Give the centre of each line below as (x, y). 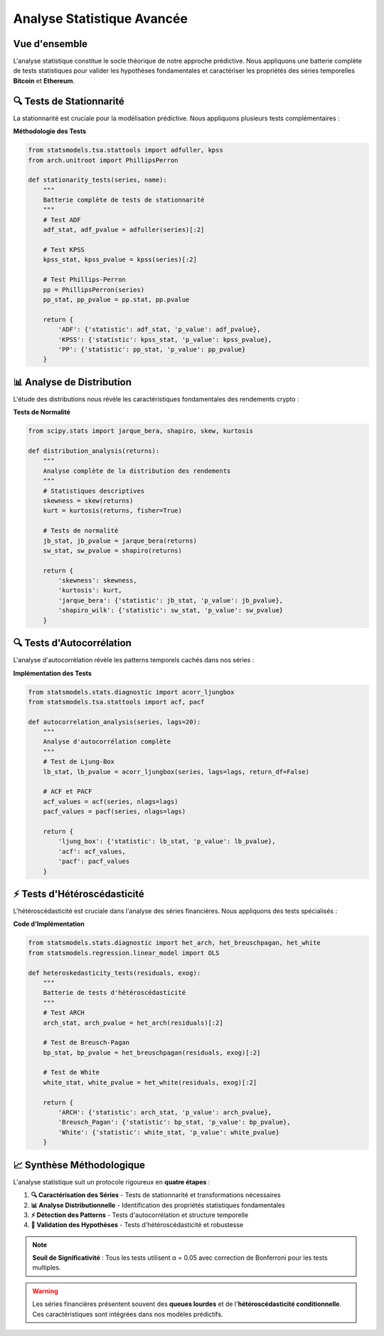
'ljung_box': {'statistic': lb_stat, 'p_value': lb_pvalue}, (167, 841)
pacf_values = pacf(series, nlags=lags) (114, 811)
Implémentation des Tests (52, 673)
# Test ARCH (64, 1013)
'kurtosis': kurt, (90, 590)
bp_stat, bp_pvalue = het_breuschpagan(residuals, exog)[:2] (152, 1053)
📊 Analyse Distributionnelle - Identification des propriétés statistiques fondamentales (158, 1205)
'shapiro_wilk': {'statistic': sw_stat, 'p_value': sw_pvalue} (171, 610)
